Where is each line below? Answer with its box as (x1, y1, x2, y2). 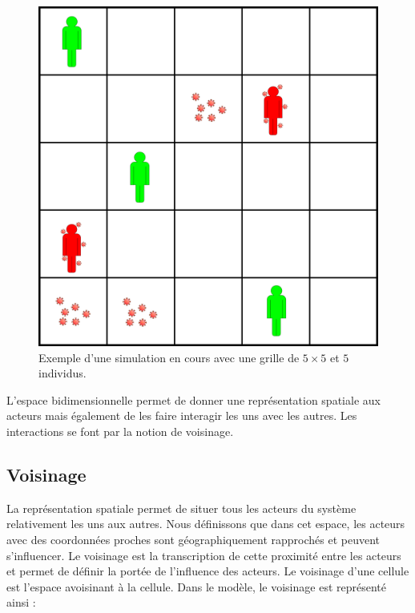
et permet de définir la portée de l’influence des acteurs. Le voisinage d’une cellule (6, 563, 409, 579)
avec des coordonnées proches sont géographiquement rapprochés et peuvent (6, 530, 381, 547)
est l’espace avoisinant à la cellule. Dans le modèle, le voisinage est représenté (6, 578, 386, 595)
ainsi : (6, 594, 36, 611)
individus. (38, 365, 87, 381)
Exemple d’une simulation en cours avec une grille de (38, 349, 300, 365)
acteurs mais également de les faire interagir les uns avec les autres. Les (6, 407, 357, 424)
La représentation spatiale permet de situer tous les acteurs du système (6, 499, 357, 516)
